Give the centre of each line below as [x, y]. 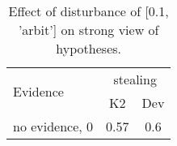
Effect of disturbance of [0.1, [88, 11]
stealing [135, 79]
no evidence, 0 [53, 126]
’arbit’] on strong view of [88, 30]
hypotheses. [88, 48]
